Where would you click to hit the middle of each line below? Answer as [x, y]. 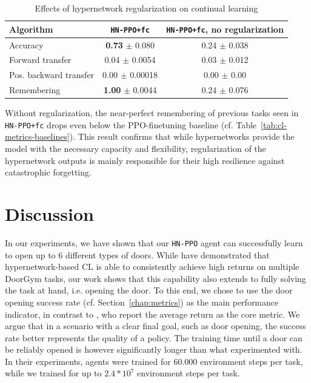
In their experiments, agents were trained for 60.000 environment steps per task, [154, 361]
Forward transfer [40, 60]
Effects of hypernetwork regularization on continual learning [146, 8]
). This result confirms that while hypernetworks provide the [182, 136]
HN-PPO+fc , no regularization [225, 29]
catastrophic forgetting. [48, 172]
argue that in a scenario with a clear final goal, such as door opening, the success [155, 326]
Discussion [49, 213]
